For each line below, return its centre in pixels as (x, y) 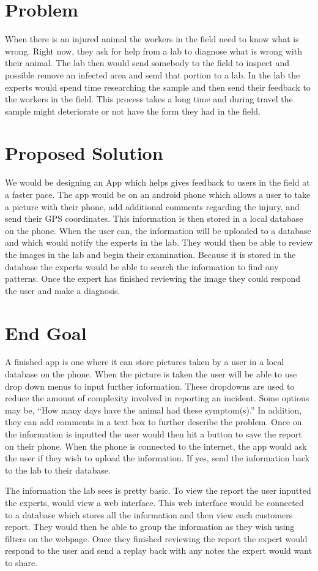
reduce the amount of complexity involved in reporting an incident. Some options (157, 398)
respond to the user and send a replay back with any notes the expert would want (159, 550)
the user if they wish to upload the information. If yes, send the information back (157, 458)
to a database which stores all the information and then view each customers (149, 514)
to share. (21, 562)
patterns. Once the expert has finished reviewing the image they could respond (153, 278)
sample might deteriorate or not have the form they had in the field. (133, 111)
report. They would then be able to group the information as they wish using (150, 527)
